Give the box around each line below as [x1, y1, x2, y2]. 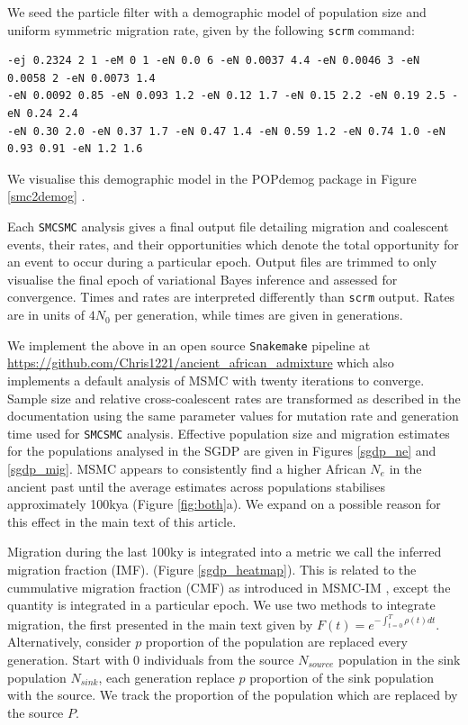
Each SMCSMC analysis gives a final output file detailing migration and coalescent [7, 217, 449, 235]
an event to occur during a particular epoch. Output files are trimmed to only [7, 252, 437, 271]
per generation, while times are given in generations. [114, 305, 403, 324]
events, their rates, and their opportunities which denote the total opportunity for [7, 234, 459, 253]
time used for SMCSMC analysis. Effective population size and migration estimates [7, 423, 450, 442]
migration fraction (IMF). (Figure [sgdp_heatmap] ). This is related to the [7, 559, 417, 578]
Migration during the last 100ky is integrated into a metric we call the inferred [7, 542, 442, 561]
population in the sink [338, 649, 461, 668]
